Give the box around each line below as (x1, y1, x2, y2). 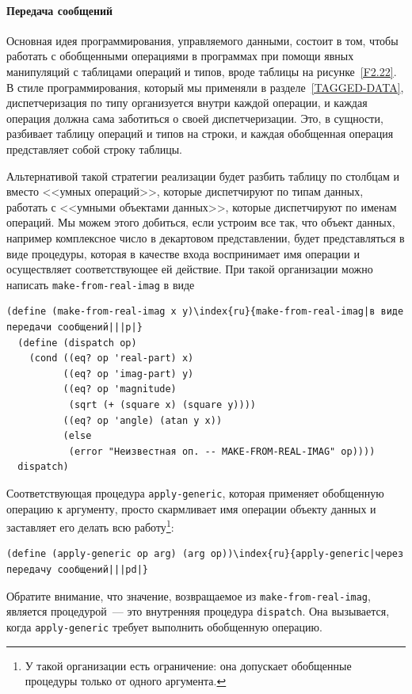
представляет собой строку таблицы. (6, 140, 183, 157)
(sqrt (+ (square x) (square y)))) (68, 398, 256, 410)
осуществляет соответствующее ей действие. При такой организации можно (6, 261, 373, 277)
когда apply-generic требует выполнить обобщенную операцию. (6, 618, 322, 635)
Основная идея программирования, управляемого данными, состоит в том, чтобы (6, 32, 399, 48)
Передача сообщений (6, 2, 113, 18)
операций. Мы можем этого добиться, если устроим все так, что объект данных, (6, 214, 395, 231)
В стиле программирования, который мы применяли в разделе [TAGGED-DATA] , (6, 78, 404, 95)
